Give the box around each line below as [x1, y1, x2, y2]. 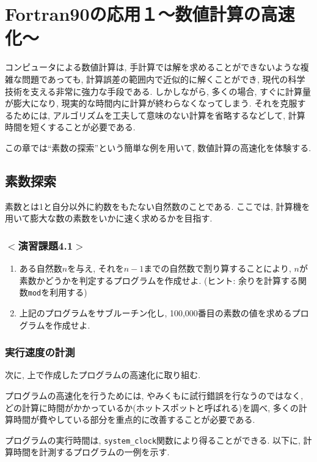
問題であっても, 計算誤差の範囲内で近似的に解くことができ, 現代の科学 [21, 72, 305, 85]
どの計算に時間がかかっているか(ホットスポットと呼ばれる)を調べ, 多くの [5, 401, 299, 414]
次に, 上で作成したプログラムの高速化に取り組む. [5, 368, 201, 381]
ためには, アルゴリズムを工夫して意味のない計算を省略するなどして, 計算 [13, 108, 305, 121]
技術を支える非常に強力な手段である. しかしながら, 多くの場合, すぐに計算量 [5, 84, 312, 97]
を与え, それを [67, 262, 124, 275]
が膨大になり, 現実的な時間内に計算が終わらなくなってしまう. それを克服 [5, 97, 297, 110]
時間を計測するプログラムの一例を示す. [13, 445, 170, 458]
